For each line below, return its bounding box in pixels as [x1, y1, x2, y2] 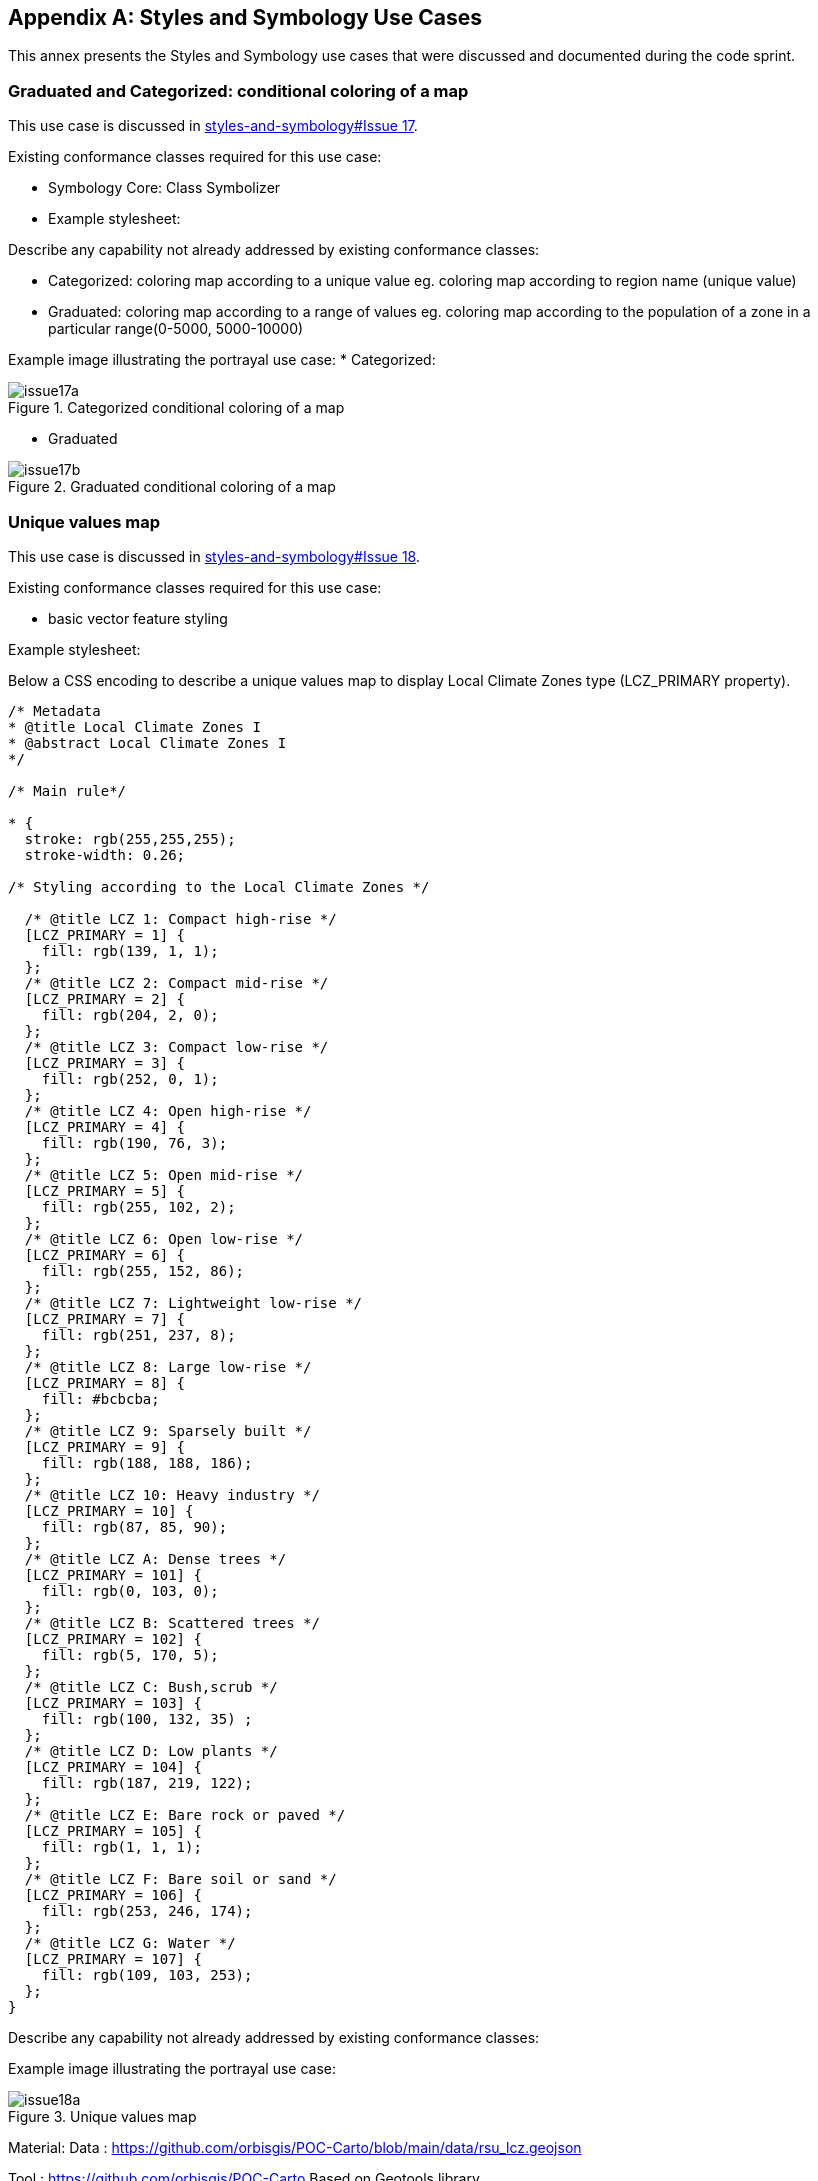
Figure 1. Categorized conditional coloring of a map [8, 399, 345, 417]
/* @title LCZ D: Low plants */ [24, 1742, 278, 1759]
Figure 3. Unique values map [8, 2107, 197, 2125]
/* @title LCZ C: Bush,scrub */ [24, 1678, 278, 1695]
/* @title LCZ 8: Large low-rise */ [24, 1358, 312, 1375]
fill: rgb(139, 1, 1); [41, 942, 219, 959]
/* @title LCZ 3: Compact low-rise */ [24, 1038, 329, 1055]
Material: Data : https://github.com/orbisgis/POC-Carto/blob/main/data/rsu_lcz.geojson [8, 2138, 582, 2156]
